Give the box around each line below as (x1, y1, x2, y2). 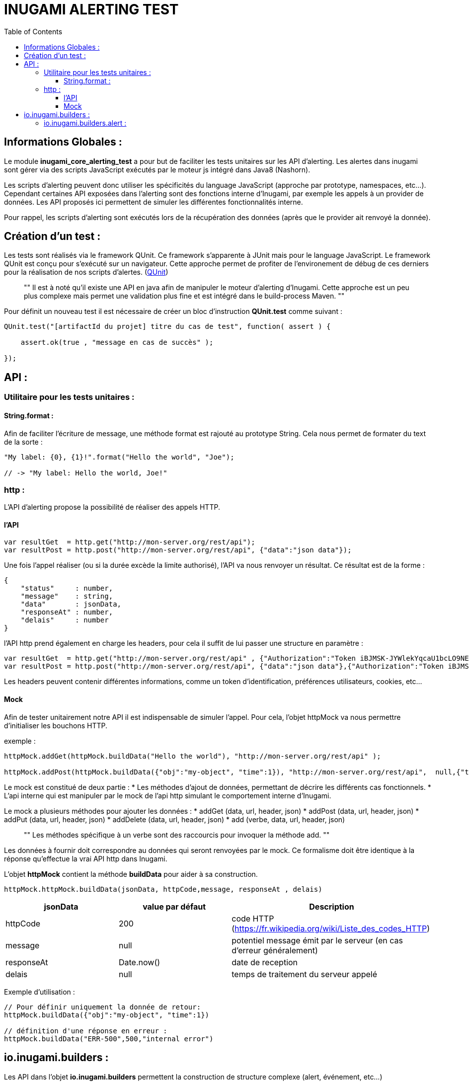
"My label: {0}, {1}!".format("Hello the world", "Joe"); (4, 453, 234, 461)
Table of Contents (4, 27, 63, 36)
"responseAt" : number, (20, 608, 113, 617)
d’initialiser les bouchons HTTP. (4, 721, 108, 730)
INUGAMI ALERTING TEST (4, 1, 179, 18)
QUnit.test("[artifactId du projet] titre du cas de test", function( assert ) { (4, 322, 331, 331)
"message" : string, (20, 592, 113, 601)
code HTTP (232, 913, 274, 924)
